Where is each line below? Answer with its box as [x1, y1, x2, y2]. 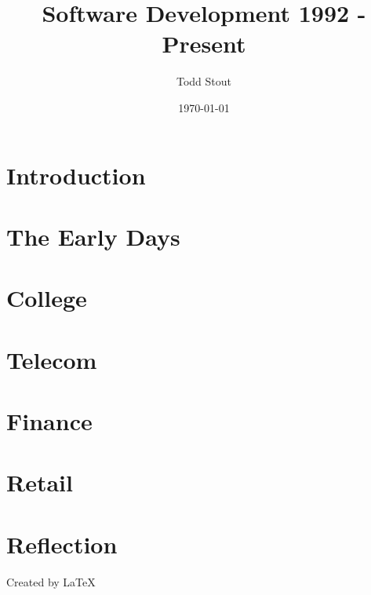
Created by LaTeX [6, 573, 96, 590]
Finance [6, 405, 93, 436]
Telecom [6, 343, 97, 375]
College [6, 282, 87, 314]
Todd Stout [176, 73, 232, 89]
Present [162, 27, 246, 60]
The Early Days [6, 220, 180, 252]
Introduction [6, 159, 146, 191]
